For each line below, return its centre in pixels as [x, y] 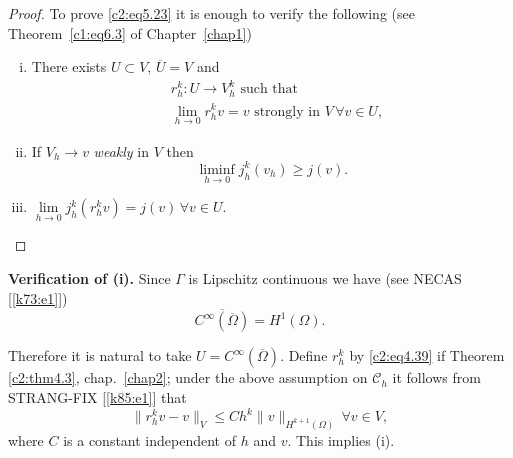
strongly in [287, 111]
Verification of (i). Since [89, 277]
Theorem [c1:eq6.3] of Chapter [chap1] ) [130, 32]
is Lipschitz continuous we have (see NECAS [325, 277]
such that [269, 89]
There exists [69, 66]
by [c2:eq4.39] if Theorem [427, 355]
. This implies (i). [341, 439]
